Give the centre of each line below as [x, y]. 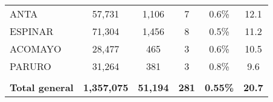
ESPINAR [32, 31]
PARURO [31, 66]
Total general [42, 87]
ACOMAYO [36, 49]
